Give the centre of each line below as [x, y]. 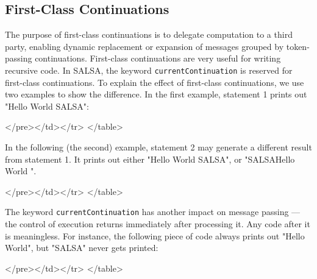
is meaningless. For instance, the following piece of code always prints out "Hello [155, 235]
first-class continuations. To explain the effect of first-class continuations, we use [155, 82]
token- [298, 46]
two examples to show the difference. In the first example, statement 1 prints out [156, 94]
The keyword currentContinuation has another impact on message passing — [153, 212]
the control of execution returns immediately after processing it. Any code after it [158, 224]
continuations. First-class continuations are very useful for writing [158, 58]
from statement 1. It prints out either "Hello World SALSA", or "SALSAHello [150, 159]
